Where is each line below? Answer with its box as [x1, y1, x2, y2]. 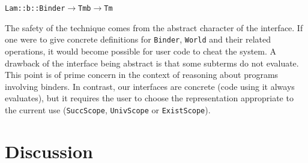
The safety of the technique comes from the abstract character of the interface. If [5, 21, 303, 34]
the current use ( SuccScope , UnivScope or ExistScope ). [5, 103, 211, 116]
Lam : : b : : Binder [5, 4, 65, 13]
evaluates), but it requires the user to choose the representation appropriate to [5, 92, 294, 104]
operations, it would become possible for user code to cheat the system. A [5, 44, 277, 57]
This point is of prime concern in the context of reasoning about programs [5, 68, 279, 81]
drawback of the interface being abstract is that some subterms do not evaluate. [5, 56, 299, 69]
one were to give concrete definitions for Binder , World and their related [5, 33, 271, 46]
